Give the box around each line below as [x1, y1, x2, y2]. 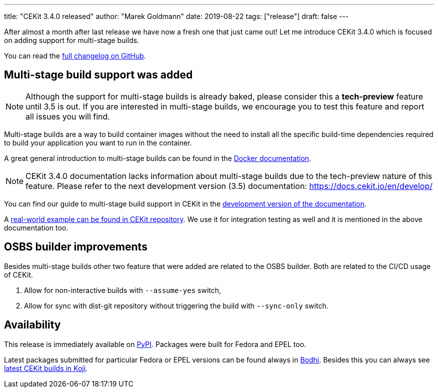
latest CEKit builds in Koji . [4, 363, 88, 372]
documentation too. [4, 223, 68, 232]
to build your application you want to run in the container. [4, 138, 192, 147]
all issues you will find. [25, 111, 110, 121]
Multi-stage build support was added [4, 68, 193, 81]
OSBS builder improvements [4, 240, 147, 253]
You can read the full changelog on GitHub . [4, 51, 146, 60]
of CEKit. [4, 270, 33, 279]
